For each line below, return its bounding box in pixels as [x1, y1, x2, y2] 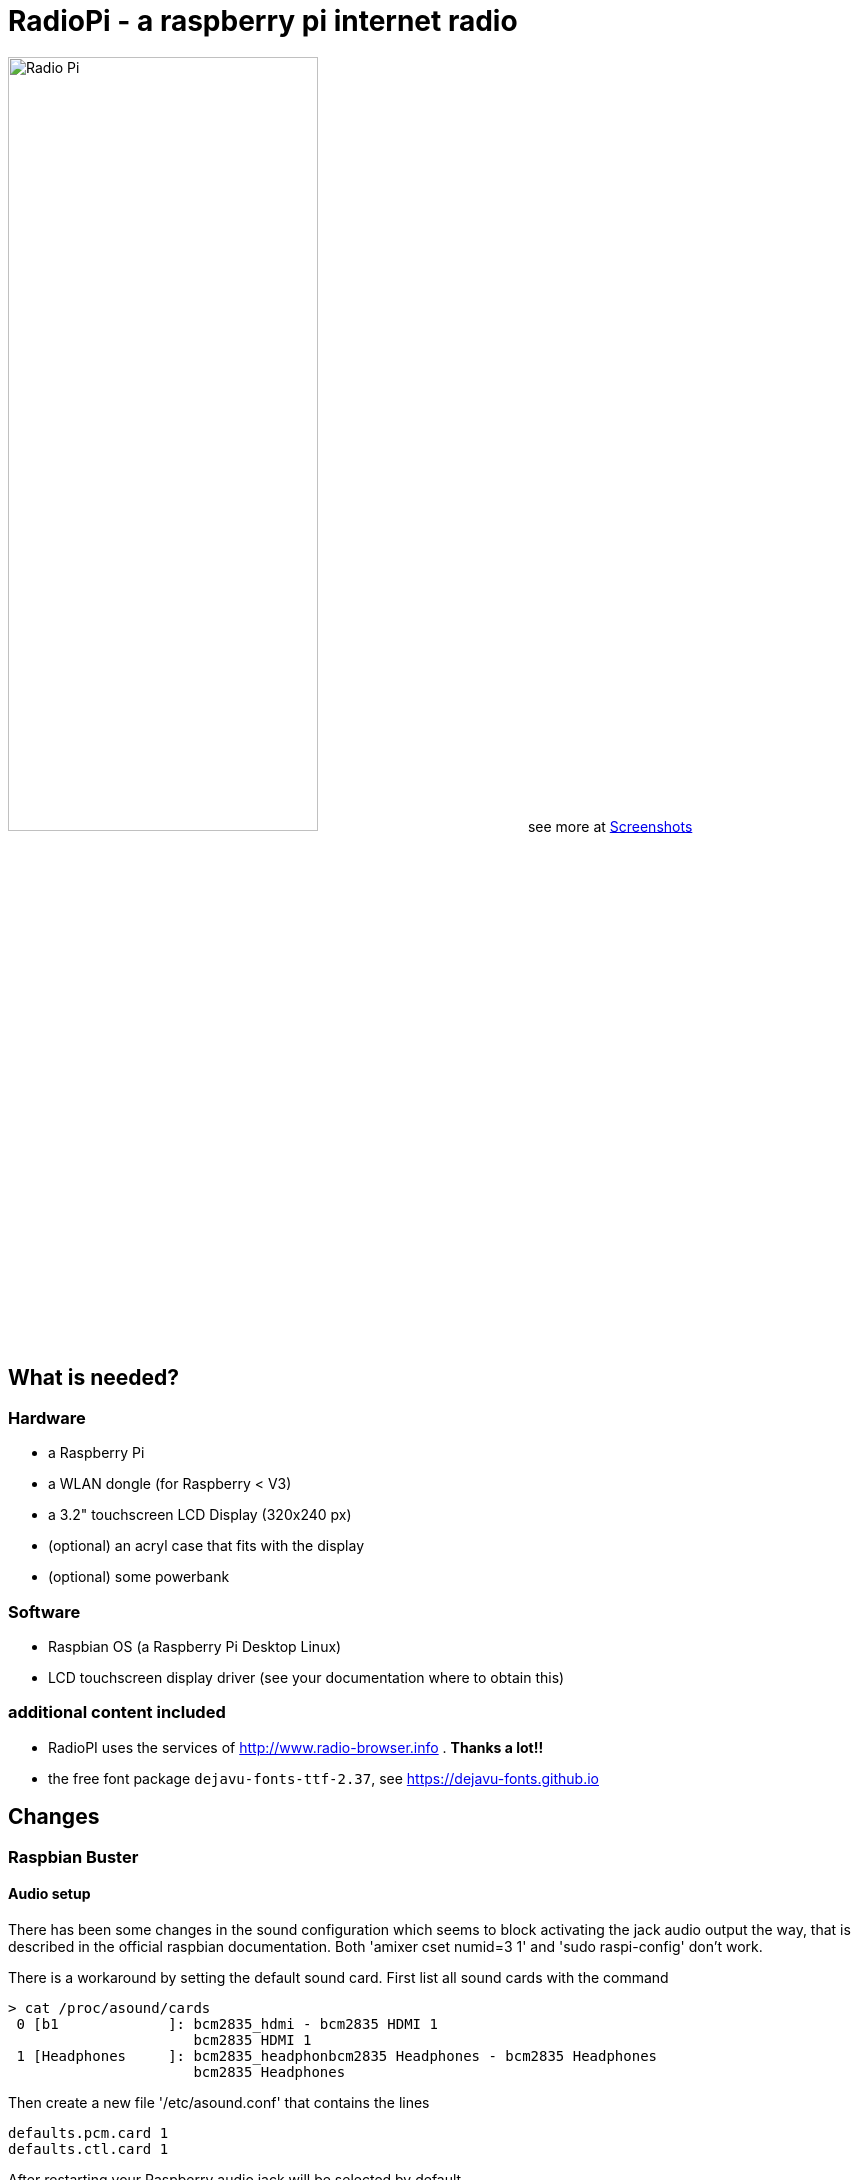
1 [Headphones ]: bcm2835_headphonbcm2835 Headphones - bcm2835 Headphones [16, 2047, 658, 2064]
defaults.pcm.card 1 [8, 2124, 169, 2141]
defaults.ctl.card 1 [8, 2140, 169, 2157]
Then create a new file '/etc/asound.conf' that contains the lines [8, 2093, 430, 2111]
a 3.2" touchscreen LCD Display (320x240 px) [48, 1506, 352, 1524]
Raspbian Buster [8, 1846, 139, 1867]
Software [8, 1601, 81, 1622]
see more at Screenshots [527, 817, 693, 835]
